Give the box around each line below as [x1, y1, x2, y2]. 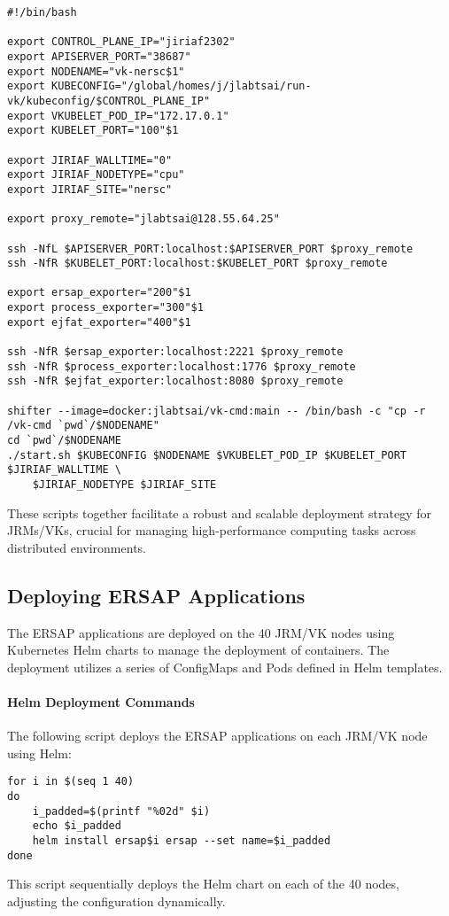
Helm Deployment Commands [7, 693, 195, 711]
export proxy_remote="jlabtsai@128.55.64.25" [7, 213, 280, 226]
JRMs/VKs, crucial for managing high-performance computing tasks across [7, 521, 416, 540]
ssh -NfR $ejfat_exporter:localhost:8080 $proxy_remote [7, 375, 344, 388]
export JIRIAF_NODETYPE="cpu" [7, 168, 185, 182]
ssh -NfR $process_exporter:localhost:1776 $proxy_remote [7, 360, 356, 373]
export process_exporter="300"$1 [7, 301, 204, 314]
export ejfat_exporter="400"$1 [7, 315, 191, 329]
